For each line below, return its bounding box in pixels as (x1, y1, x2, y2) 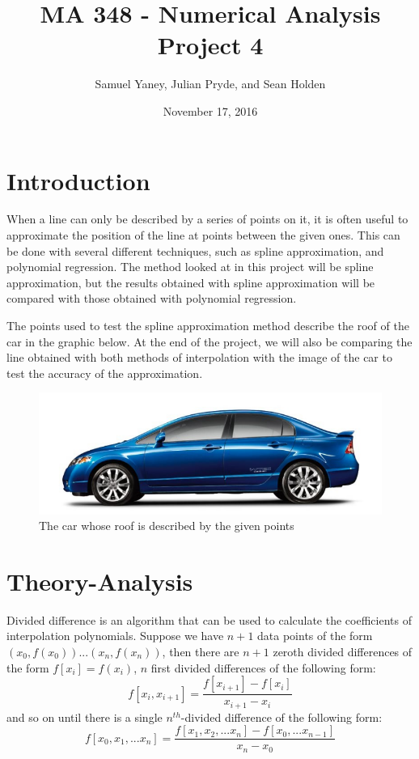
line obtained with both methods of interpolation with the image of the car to (6, 349, 392, 366)
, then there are (162, 643, 239, 660)
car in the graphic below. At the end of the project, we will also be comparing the (6, 333, 413, 350)
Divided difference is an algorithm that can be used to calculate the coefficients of (6, 611, 412, 628)
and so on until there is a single (6, 708, 163, 725)
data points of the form (257, 627, 373, 644)
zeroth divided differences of (273, 643, 413, 660)
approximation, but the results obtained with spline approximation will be (6, 273, 375, 290)
